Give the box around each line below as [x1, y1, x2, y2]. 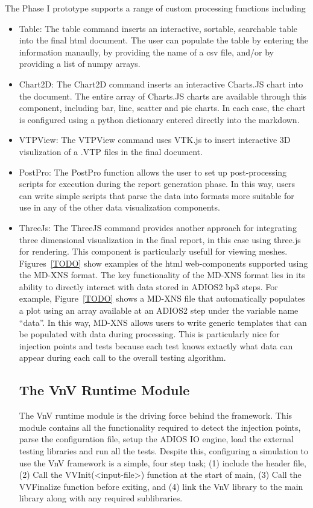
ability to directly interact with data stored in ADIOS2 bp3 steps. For [19, 280, 278, 293]
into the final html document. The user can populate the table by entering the [19, 34, 309, 46]
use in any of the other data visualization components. [19, 201, 220, 214]
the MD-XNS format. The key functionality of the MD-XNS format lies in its [19, 268, 305, 281]
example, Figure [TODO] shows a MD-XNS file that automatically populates [19, 292, 305, 305]
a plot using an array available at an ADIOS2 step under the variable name [19, 304, 299, 317]
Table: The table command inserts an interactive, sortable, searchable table [19, 22, 298, 34]
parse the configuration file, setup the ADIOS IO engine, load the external [19, 433, 294, 445]
